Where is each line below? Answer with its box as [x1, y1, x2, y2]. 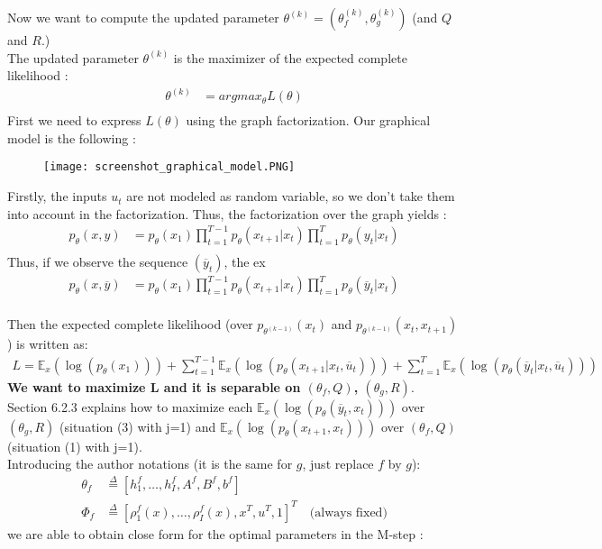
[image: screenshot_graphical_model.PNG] [43, 160, 296, 174]
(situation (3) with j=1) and [59, 416, 216, 435]
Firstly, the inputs [7, 187, 107, 206]
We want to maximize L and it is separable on [7, 377, 301, 396]
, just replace [302, 454, 374, 473]
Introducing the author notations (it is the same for [7, 454, 293, 473]
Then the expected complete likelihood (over [7, 315, 253, 334]
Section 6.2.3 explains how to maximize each [7, 397, 253, 416]
